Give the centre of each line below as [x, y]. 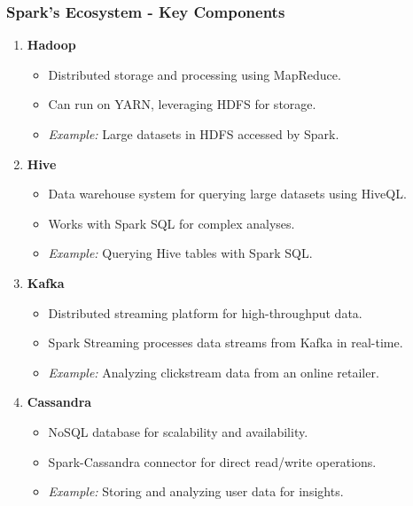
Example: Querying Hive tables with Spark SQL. [180, 253]
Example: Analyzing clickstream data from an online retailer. [214, 372]
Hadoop [51, 45]
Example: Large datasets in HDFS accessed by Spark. [194, 134]
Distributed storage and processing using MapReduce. [195, 74]
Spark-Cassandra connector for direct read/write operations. [212, 461]
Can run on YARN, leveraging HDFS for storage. [182, 104]
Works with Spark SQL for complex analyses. [171, 223]
